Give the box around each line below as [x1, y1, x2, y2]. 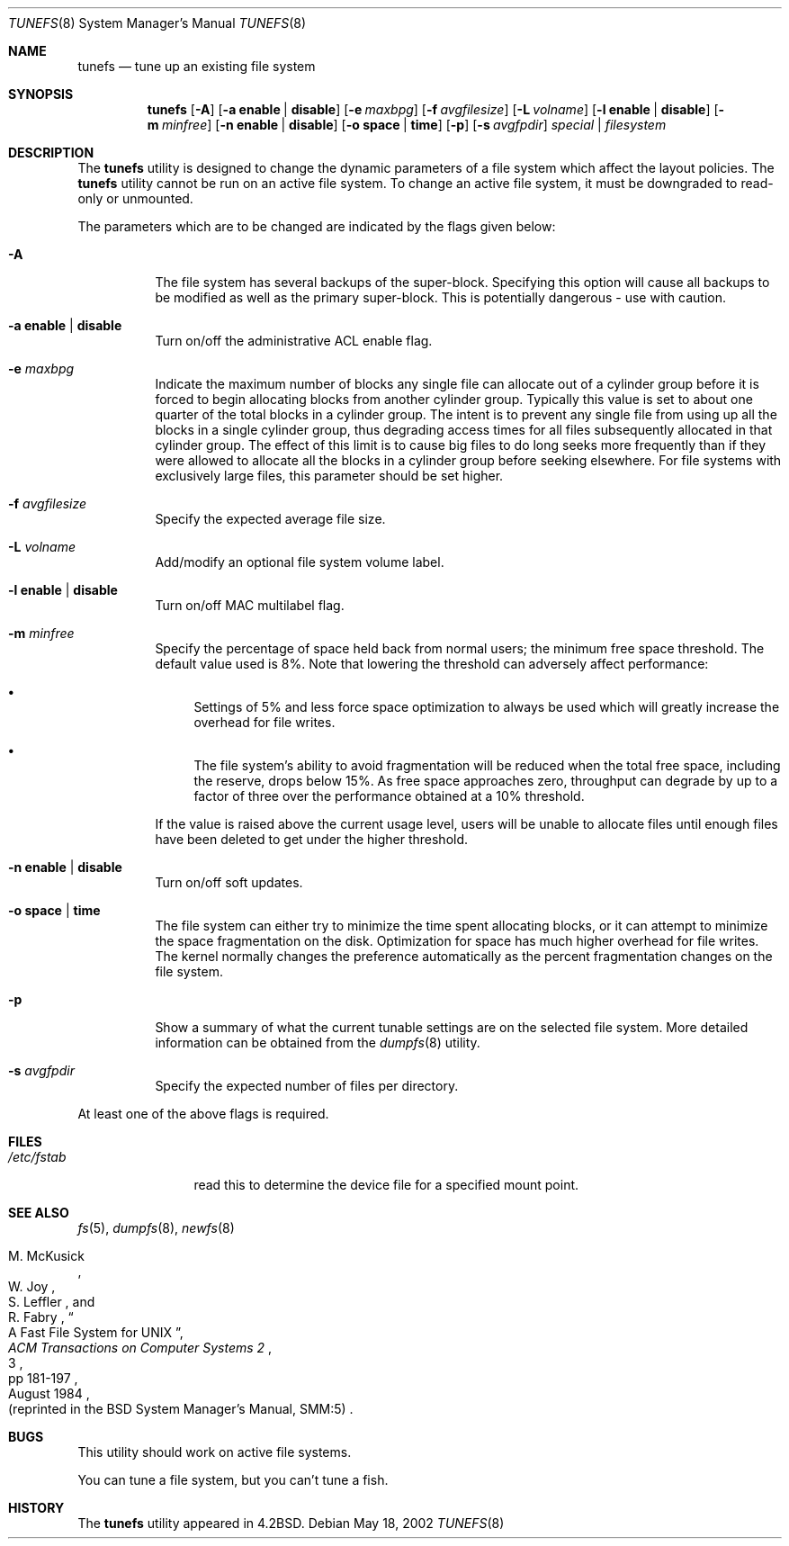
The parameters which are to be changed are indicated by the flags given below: [77, 219, 556, 234]
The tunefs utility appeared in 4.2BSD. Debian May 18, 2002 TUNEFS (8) [77, 1515, 505, 1531]
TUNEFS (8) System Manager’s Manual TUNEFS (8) [8, 15, 307, 31]
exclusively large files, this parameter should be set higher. [155, 468, 504, 483]
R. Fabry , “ [8, 1309, 74, 1325]
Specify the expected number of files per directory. [155, 1078, 459, 1093]
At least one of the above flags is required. [77, 1106, 329, 1121]
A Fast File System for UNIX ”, [8, 1325, 184, 1340]
